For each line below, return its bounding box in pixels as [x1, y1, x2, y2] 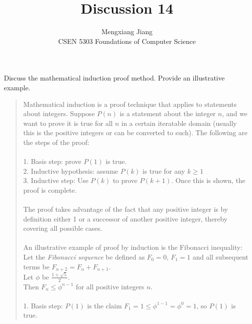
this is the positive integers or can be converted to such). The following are [23, 127, 248, 138]
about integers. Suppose [23, 108, 95, 119]
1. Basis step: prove [23, 156, 82, 166]
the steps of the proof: [23, 137, 89, 147]
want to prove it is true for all [23, 118, 113, 128]
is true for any [142, 165, 185, 176]
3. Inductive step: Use [23, 175, 88, 185]
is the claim [87, 300, 122, 310]
